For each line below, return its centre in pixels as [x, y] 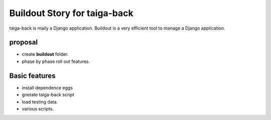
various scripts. [38, 108]
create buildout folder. [45, 54]
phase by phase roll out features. [56, 61]
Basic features [32, 76]
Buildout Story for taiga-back [72, 13]
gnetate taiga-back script [48, 95]
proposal [23, 42]
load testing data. [40, 102]
